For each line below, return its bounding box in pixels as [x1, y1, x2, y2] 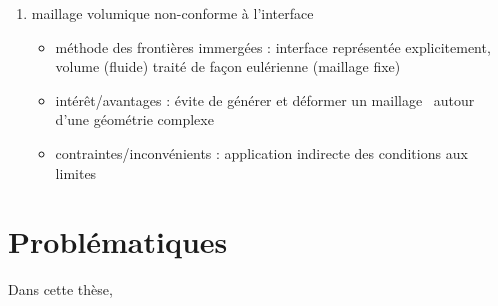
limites [55, 162, 97, 183]
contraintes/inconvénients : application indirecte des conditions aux [55, 142, 468, 163]
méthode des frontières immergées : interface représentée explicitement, [55, 36, 491, 57]
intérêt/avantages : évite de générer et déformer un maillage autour [55, 89, 475, 110]
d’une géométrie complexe [55, 109, 214, 130]
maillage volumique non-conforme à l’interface [31, 3, 314, 23]
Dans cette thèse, [8, 279, 113, 300]
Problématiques [8, 221, 228, 262]
